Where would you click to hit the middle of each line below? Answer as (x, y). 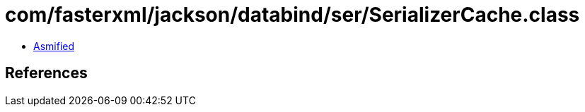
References (46, 73)
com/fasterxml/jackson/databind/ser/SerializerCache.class (292, 15)
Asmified (54, 46)
